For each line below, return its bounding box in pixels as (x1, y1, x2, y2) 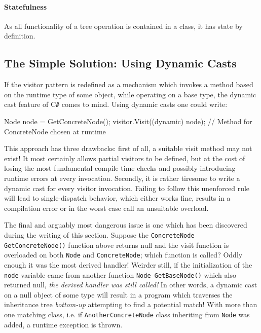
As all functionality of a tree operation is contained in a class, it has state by (4, 20, 243, 31)
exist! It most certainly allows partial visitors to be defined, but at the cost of (4, 153, 245, 163)
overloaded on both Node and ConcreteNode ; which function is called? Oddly (4, 249, 243, 260)
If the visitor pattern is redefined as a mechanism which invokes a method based (4, 79, 253, 90)
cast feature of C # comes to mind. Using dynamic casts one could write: (4, 99, 228, 109)
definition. (4, 30, 35, 41)
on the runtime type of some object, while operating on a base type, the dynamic (4, 89, 256, 99)
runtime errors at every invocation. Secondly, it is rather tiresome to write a (4, 173, 240, 183)
